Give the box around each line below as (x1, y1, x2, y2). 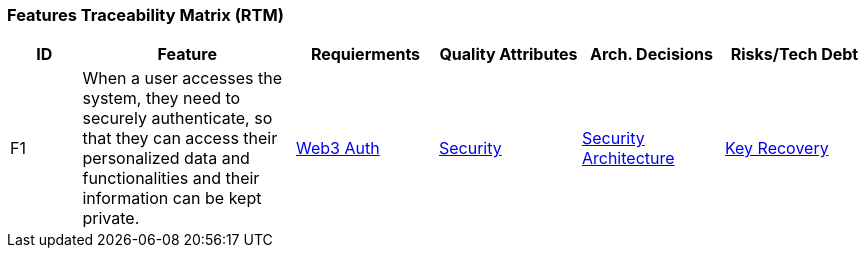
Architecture (581, 148, 675, 169)
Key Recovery (724, 138, 829, 159)
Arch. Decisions (589, 44, 713, 65)
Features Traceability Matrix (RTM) (7, 5, 284, 25)
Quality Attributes (439, 44, 578, 65)
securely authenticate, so (82, 108, 273, 129)
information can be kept (82, 188, 262, 209)
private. (82, 208, 140, 229)
